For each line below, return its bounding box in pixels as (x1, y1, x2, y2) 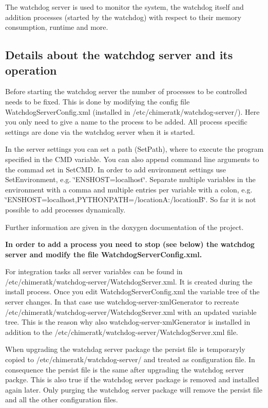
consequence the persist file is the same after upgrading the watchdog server (5, 364, 244, 375)
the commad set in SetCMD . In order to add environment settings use (5, 164, 226, 174)
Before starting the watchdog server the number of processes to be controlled (5, 86, 247, 97)
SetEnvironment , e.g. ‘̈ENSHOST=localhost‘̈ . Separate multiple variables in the (5, 174, 256, 185)
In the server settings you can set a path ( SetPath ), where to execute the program (5, 144, 264, 154)
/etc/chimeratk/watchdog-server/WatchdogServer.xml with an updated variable (5, 306, 257, 317)
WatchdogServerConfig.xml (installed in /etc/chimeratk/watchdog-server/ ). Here (5, 106, 260, 117)
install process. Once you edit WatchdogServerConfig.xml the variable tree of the (5, 286, 260, 297)
